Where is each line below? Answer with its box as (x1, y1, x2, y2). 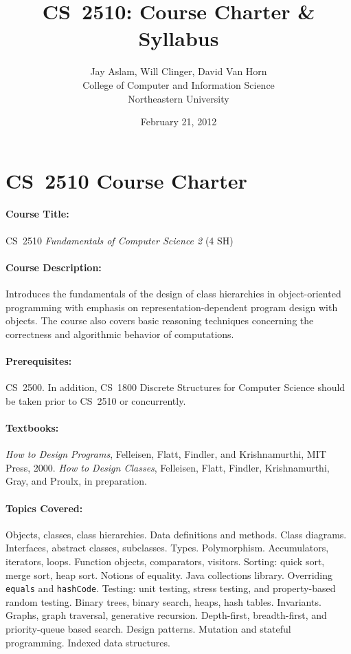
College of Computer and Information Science (82, 77, 275, 92)
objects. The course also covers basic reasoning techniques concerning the (5, 313, 314, 328)
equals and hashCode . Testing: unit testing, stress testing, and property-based (5, 581, 336, 595)
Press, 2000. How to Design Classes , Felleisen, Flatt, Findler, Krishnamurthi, (5, 460, 330, 474)
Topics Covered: (5, 500, 83, 515)
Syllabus (138, 24, 219, 52)
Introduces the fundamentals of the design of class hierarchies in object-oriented (5, 286, 341, 301)
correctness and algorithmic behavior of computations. (5, 326, 234, 341)
